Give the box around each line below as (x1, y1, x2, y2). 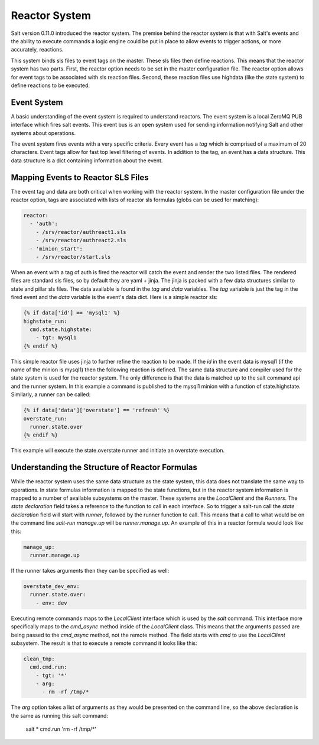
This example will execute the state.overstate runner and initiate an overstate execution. (11, 447, 224, 454)
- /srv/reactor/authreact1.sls (35, 229, 126, 235)
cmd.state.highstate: (30, 326, 93, 333)
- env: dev (35, 599, 67, 606)
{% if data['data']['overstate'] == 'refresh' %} (23, 407, 170, 414)
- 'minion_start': (30, 245, 83, 252)
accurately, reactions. (11, 46, 64, 53)
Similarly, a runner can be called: (11, 391, 91, 398)
